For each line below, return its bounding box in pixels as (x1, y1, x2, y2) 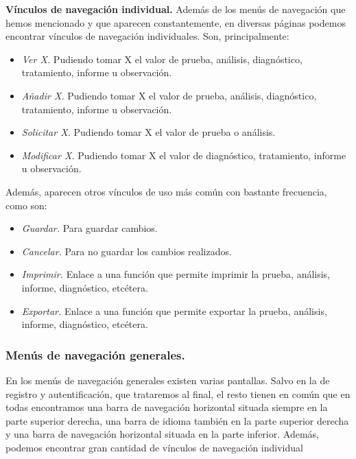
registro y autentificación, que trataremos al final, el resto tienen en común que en (5, 386, 351, 401)
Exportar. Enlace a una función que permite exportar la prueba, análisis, (21, 303, 327, 318)
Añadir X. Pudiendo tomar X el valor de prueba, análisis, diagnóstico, (21, 88, 317, 102)
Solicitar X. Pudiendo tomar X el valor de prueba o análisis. (21, 125, 276, 139)
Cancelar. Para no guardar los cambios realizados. (21, 244, 232, 258)
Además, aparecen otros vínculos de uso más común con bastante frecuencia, (5, 184, 327, 198)
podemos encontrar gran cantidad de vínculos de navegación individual (5, 440, 303, 454)
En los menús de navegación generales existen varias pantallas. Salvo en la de (5, 373, 330, 387)
